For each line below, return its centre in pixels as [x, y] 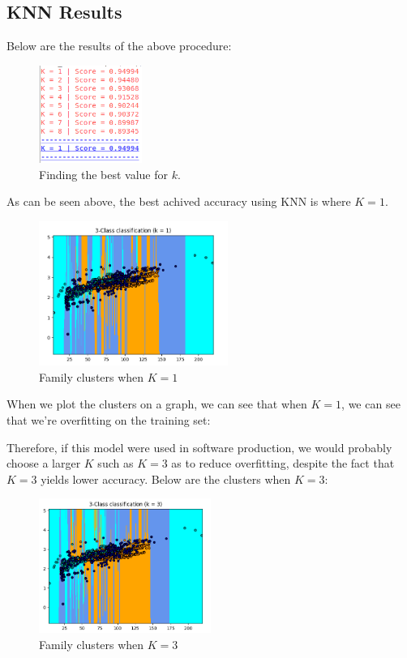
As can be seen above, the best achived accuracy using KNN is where [179, 201]
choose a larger [44, 463]
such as [116, 463]
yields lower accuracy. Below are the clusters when [166, 479]
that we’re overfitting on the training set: [109, 420]
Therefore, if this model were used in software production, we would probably [199, 447]
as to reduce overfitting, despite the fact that [283, 463]
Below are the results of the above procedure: [119, 46]
